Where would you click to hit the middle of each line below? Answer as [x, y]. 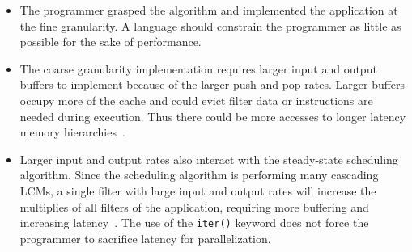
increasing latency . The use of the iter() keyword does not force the [194, 223]
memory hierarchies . [72, 132]
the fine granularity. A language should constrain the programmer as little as [210, 25]
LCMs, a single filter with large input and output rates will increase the [198, 190]
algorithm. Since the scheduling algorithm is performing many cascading [199, 175]
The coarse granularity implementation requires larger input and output [198, 68]
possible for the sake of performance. [110, 42]
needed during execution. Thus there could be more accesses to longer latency [213, 116]
